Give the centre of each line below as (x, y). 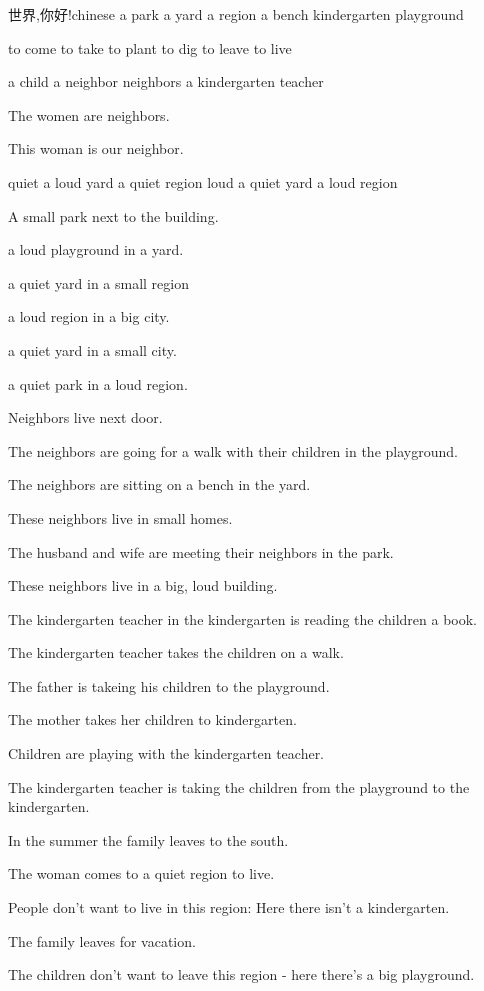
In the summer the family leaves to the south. (148, 839)
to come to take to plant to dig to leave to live (150, 47)
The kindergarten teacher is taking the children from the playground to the (239, 786)
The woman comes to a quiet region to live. (141, 873)
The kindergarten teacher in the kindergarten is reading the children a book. (242, 618)
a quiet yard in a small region (98, 282)
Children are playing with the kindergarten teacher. (166, 753)
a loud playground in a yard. (96, 249)
